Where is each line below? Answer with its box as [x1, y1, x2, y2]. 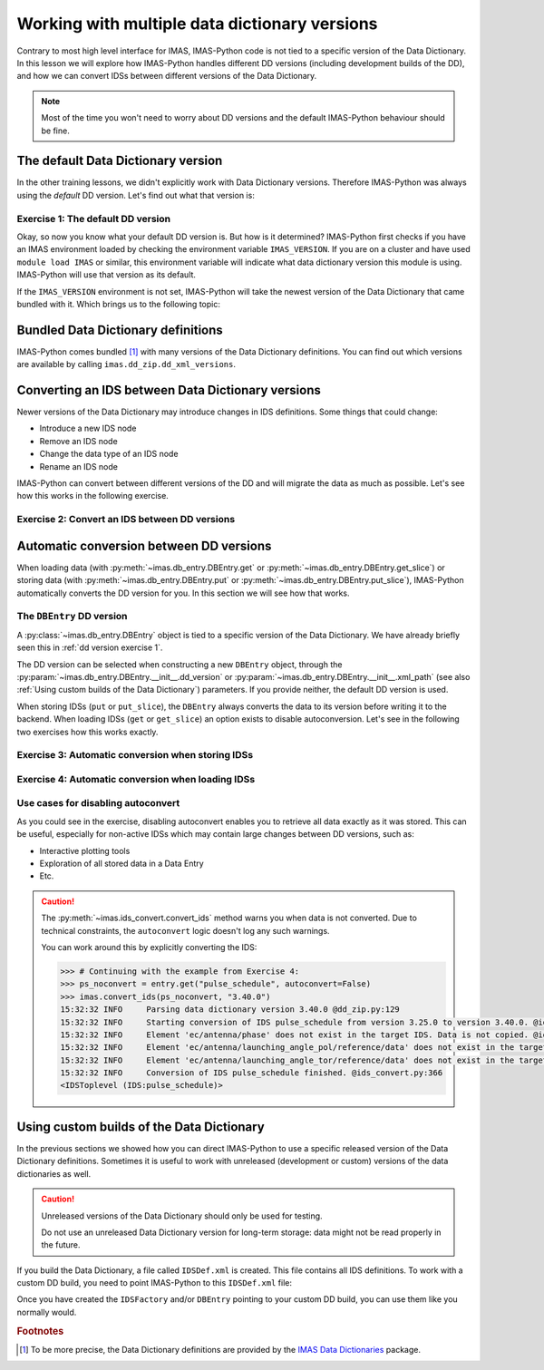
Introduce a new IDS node [39, 423, 137, 434]
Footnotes [16, 1325, 64, 1337]
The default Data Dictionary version [16, 153, 223, 169]
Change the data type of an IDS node [39, 449, 179, 460]
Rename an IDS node [39, 461, 118, 471]
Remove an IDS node [39, 435, 118, 446]
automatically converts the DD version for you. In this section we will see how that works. [16, 588, 350, 598]
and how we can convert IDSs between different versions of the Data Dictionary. [16, 71, 317, 82]
